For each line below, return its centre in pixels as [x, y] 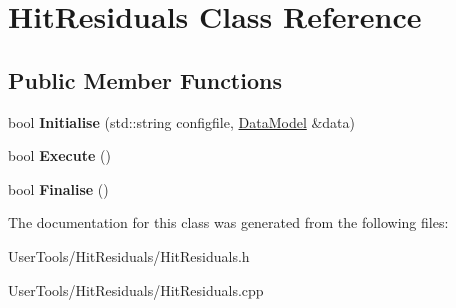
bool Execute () [59, 155]
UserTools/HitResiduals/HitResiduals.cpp [136, 289]
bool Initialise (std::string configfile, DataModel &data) [182, 121]
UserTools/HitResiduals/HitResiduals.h [129, 255]
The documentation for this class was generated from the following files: [228, 222]
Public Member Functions [145, 79]
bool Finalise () [58, 188]
